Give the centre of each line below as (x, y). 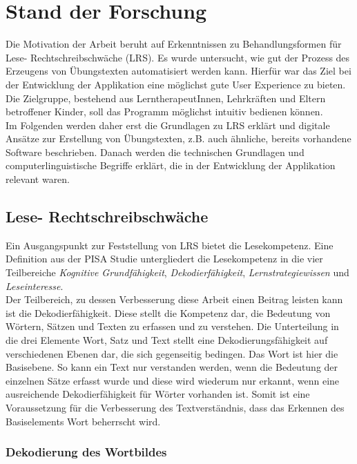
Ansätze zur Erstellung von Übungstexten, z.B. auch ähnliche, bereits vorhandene (178, 138)
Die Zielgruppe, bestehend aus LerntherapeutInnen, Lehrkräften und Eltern (166, 98)
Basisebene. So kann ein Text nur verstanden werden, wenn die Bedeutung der (172, 367)
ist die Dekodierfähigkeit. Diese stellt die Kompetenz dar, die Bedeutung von (168, 312)
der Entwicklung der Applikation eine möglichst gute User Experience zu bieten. (176, 84)
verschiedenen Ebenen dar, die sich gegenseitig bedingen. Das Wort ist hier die (172, 353)
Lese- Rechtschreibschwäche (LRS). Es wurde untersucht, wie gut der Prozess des (178, 57)
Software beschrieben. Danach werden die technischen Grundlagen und (155, 152)
